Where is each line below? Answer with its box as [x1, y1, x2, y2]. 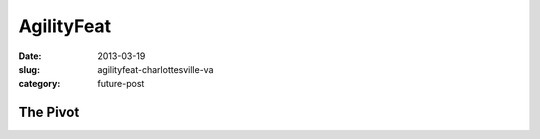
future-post [97, 78, 145, 90]
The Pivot [18, 104, 80, 121]
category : [18, 78, 61, 90]
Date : [18, 50, 42, 62]
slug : [18, 63, 40, 75]
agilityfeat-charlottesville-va [97, 63, 214, 75]
